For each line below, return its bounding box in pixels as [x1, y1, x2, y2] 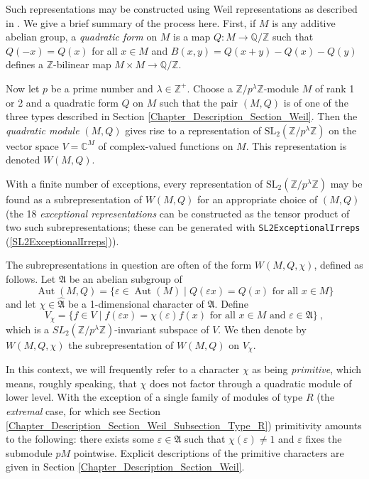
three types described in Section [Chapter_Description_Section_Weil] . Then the [6, 109, 358, 124]
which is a [6, 321, 50, 336]
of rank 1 [314, 80, 355, 95]
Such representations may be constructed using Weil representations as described [6, 1, 358, 16]
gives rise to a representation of [125, 122, 261, 137]
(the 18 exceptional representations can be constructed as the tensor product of [6, 205, 350, 220]
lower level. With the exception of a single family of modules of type [6, 389, 303, 404]
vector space [6, 138, 59, 153]
